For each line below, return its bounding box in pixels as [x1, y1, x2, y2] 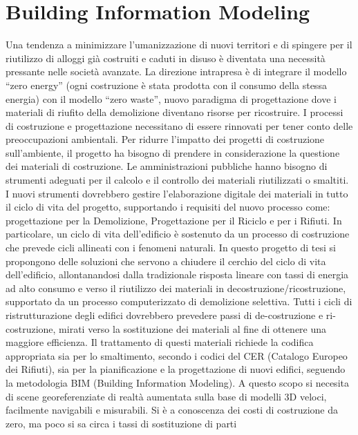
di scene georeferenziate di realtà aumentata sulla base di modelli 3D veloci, [6, 389, 327, 403]
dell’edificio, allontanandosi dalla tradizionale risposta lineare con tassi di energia [6, 267, 349, 282]
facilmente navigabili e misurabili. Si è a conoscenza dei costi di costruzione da [6, 403, 339, 417]
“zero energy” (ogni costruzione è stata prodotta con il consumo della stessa [6, 77, 327, 92]
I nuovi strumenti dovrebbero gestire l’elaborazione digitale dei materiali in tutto [6, 186, 348, 200]
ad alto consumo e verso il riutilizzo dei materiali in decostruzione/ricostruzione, [6, 280, 346, 295]
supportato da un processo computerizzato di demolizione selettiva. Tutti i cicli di [6, 294, 352, 309]
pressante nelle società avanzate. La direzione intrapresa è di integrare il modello [6, 64, 347, 79]
